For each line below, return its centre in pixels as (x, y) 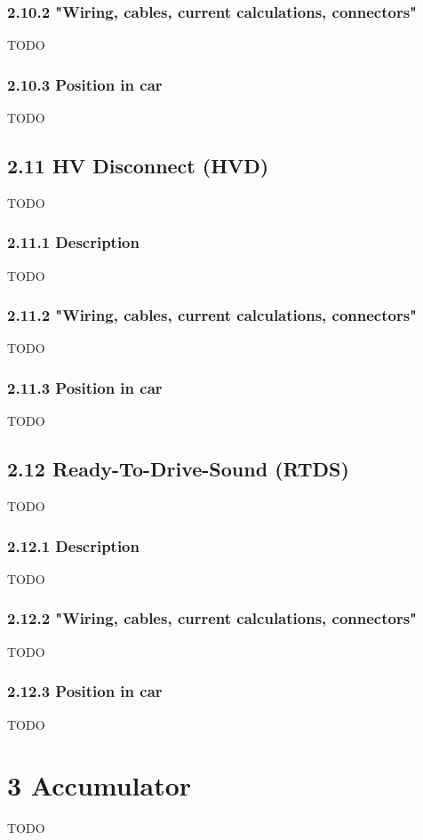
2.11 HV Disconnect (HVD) (138, 166)
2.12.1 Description (73, 545)
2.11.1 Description (73, 242)
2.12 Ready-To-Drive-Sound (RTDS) (178, 469)
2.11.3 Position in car (85, 387)
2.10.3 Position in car (85, 84)
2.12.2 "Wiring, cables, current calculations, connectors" (212, 618)
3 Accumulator (100, 785)
